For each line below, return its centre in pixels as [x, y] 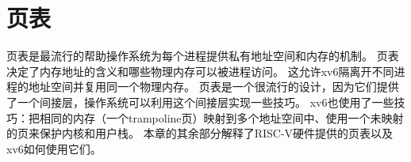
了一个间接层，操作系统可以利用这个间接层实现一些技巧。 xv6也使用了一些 [200, 102]
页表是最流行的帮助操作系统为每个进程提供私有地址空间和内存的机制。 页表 [203, 56]
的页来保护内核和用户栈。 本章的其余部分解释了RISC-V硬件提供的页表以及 [200, 133]
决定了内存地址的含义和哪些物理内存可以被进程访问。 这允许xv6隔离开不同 [200, 71]
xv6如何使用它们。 [54, 148]
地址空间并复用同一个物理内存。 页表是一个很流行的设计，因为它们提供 [213, 87]
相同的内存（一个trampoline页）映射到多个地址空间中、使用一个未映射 [221, 117]
